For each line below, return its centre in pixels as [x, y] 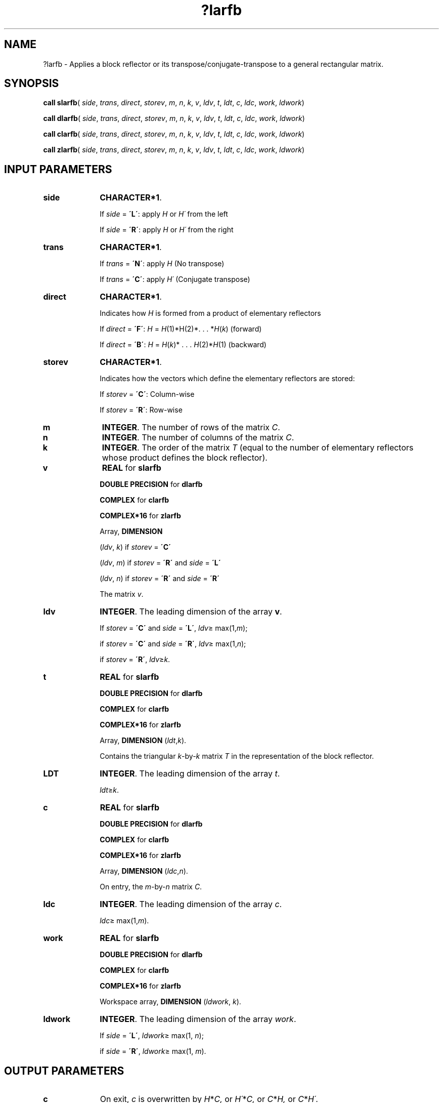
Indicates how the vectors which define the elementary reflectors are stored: [227, 379]
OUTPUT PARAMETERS [64, 1071]
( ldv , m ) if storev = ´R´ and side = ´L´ [160, 563]
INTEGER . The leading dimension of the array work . [198, 1019]
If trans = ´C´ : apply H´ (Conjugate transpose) [175, 279]
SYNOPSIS [32, 84]
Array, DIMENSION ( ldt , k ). [143, 741]
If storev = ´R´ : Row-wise [141, 410]
